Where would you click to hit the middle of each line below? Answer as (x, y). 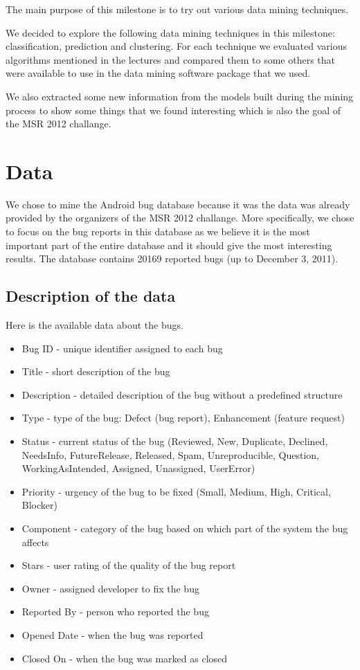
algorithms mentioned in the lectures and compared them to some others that (171, 59)
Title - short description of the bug (96, 371)
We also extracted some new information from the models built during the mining (180, 96)
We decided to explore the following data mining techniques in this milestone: (170, 32)
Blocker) (39, 505)
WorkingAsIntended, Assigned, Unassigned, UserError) (138, 468)
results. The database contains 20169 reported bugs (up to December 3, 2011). (172, 259)
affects (35, 542)
